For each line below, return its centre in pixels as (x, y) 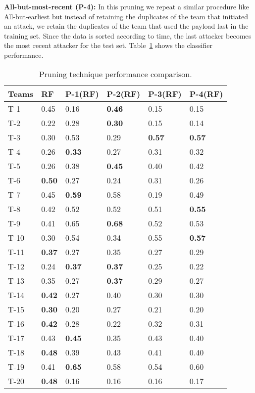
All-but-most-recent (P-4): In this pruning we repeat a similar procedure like (127, 6)
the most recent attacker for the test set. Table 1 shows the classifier (108, 45)
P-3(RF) (165, 93)
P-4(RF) (206, 93)
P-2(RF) (124, 93)
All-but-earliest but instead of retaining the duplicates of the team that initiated (126, 16)
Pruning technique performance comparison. (115, 74)
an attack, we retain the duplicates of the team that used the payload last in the (126, 26)
